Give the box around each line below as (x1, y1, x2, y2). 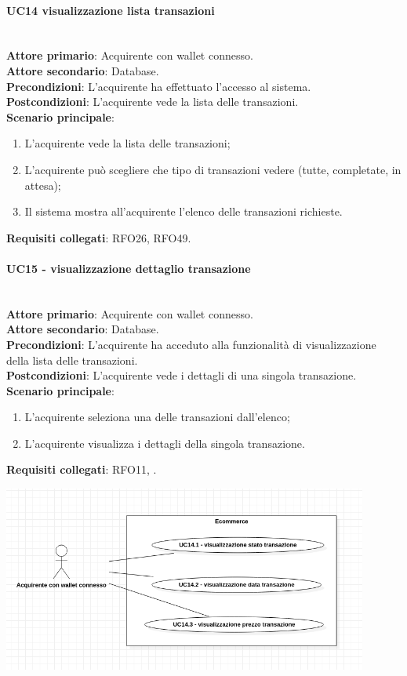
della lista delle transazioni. (6, 351, 138, 368)
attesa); (24, 176, 61, 193)
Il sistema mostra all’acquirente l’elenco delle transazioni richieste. (24, 203, 343, 220)
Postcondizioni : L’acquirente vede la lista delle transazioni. (6, 93, 299, 110)
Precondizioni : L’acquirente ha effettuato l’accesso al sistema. (6, 78, 311, 94)
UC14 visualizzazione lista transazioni (6, 2, 215, 18)
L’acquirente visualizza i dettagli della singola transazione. (24, 434, 305, 451)
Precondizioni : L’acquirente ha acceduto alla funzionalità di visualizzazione (6, 336, 376, 352)
